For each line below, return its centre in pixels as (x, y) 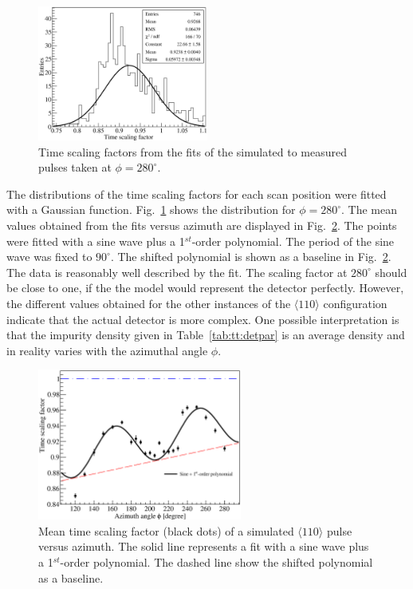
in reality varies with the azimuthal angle (107, 350)
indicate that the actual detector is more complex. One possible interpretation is (203, 319)
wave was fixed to (49, 257)
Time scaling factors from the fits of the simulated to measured (193, 151)
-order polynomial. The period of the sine (293, 241)
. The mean (369, 210)
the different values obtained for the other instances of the (149, 304)
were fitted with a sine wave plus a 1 (96, 241)
